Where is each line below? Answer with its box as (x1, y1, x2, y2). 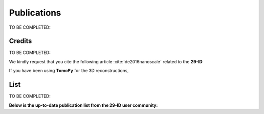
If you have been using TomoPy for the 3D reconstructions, (9, 68, 129, 74)
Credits (9, 37, 32, 45)
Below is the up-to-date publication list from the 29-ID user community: (9, 102, 158, 108)
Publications (9, 7, 61, 18)
